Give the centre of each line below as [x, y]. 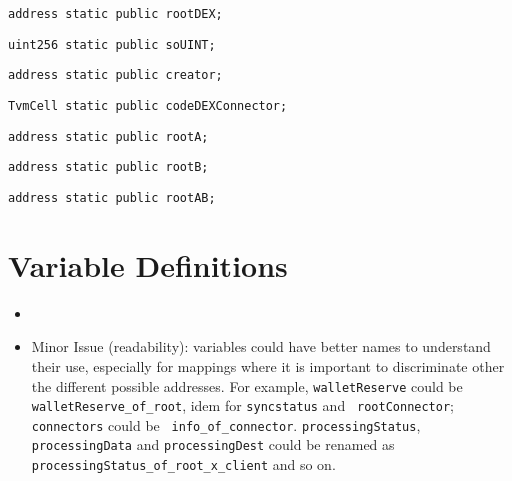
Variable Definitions [148, 264]
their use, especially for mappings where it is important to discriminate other [268, 365]
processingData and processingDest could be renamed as [213, 444]
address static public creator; [115, 75]
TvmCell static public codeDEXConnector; [148, 105]
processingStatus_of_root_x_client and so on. [183, 464]
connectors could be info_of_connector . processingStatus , [226, 424]
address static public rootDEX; [115, 14]
